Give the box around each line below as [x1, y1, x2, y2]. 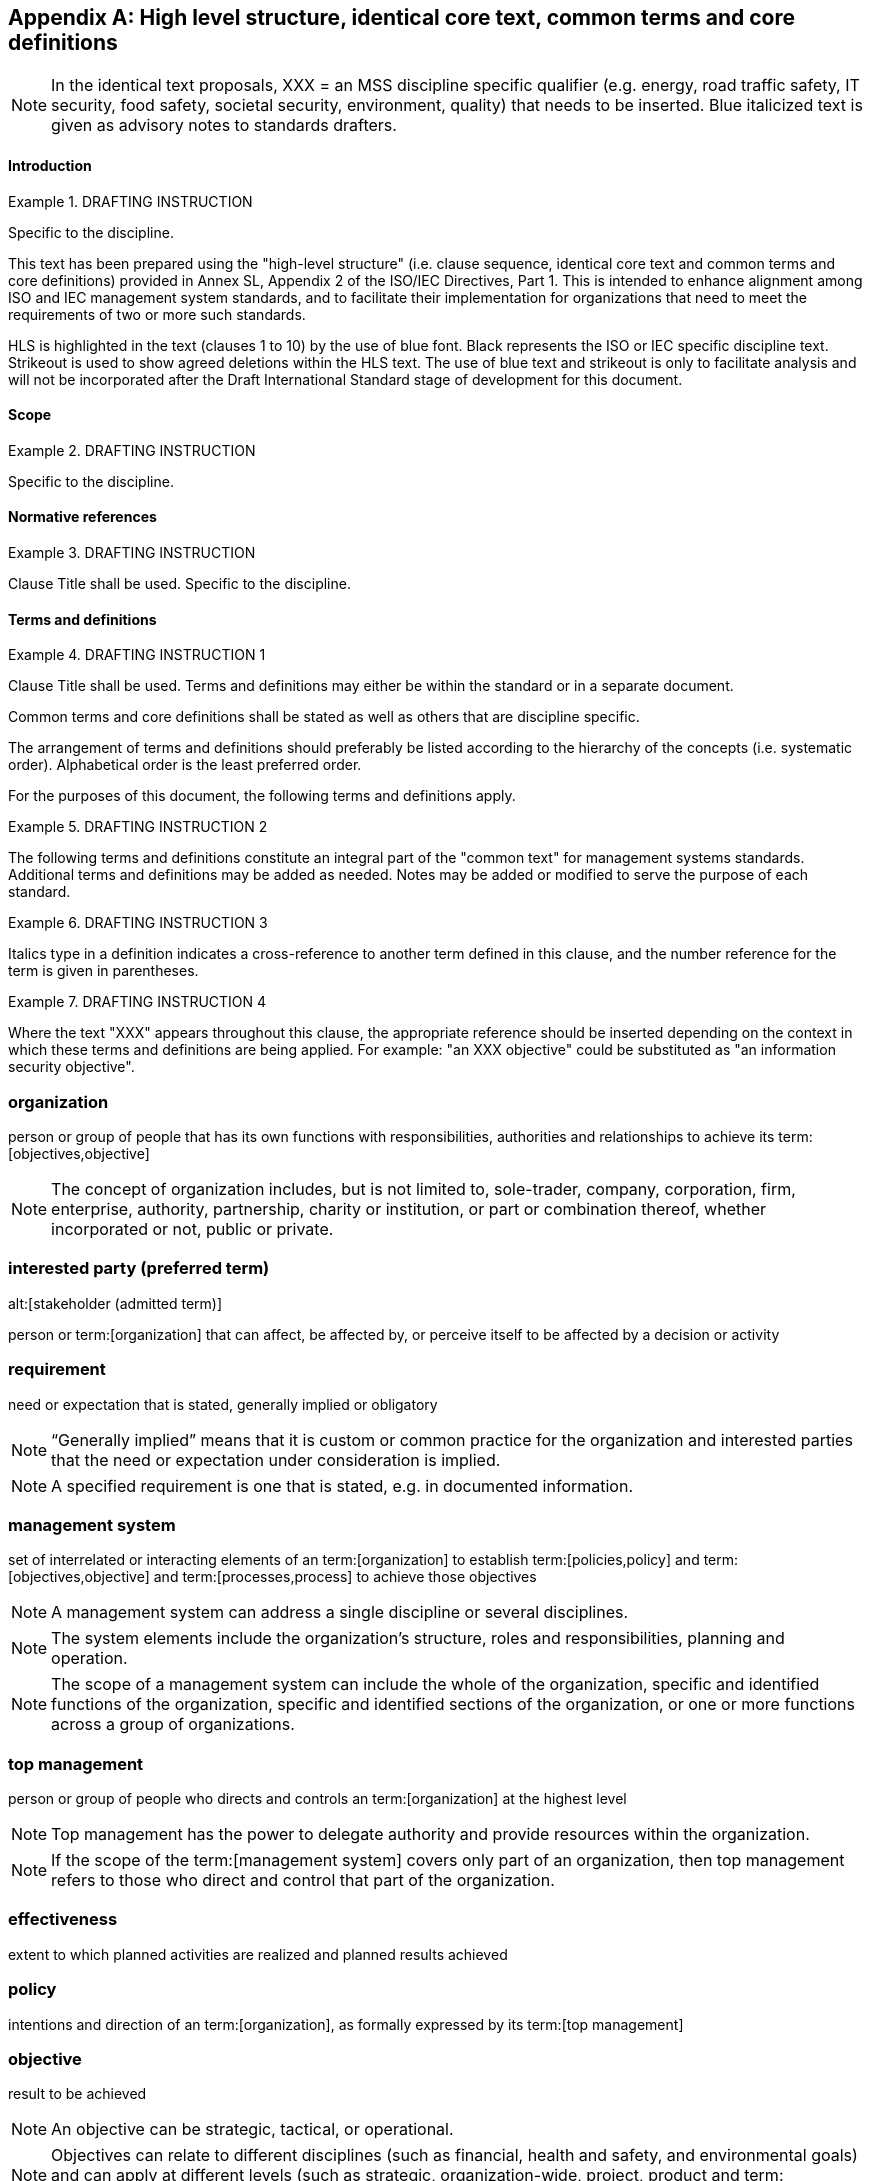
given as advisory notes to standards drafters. [51, 115, 397, 136]
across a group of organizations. [51, 1714, 295, 1735]
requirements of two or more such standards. [8, 305, 306, 323]
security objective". [8, 1058, 135, 1076]
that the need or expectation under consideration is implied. [51, 1449, 501, 1470]
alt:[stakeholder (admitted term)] [8, 1294, 223, 1312]
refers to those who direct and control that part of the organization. [51, 1870, 555, 1891]
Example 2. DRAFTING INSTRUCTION [8, 441, 256, 459]
